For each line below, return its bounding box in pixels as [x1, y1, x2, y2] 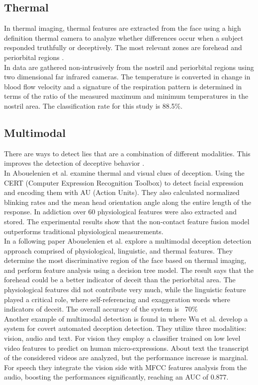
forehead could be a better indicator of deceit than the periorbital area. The [4, 274, 236, 285]
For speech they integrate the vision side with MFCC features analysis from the [4, 362, 247, 372]
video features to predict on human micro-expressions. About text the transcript [4, 342, 249, 353]
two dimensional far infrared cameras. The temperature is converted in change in [4, 71, 251, 82]
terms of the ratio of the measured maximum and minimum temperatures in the [4, 91, 249, 101]
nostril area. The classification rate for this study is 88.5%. [4, 100, 183, 111]
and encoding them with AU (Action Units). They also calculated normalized [4, 187, 240, 197]
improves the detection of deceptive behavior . [4, 158, 145, 168]
